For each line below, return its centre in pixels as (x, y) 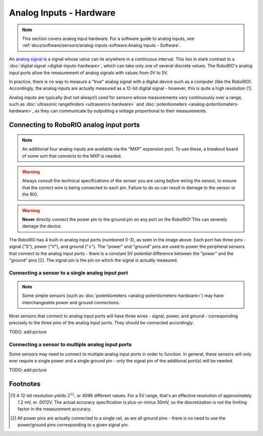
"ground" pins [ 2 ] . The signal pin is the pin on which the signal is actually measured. (94, 260)
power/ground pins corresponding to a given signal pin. (73, 425)
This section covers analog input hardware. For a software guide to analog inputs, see (108, 39)
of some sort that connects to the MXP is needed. (72, 156)
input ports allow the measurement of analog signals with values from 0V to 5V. (88, 73)
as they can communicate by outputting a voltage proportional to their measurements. (121, 111)
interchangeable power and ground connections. (71, 302)
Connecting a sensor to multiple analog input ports (70, 344)
